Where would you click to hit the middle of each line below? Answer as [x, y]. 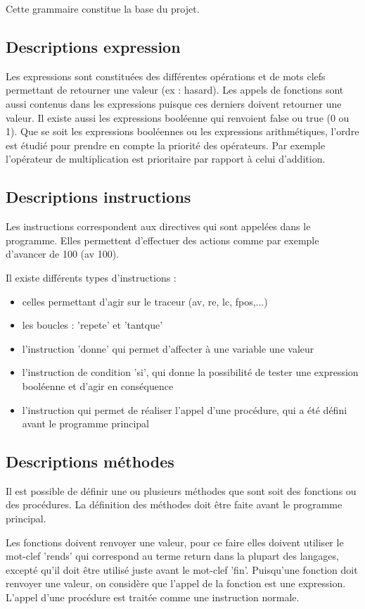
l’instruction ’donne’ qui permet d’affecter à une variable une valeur [168, 348]
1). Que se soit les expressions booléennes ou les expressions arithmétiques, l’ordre [182, 131]
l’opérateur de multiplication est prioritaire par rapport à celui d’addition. [166, 159]
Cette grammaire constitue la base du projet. [103, 8]
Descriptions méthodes [90, 462]
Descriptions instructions [98, 197]
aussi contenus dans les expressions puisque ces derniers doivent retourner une [174, 103]
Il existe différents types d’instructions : [91, 277]
